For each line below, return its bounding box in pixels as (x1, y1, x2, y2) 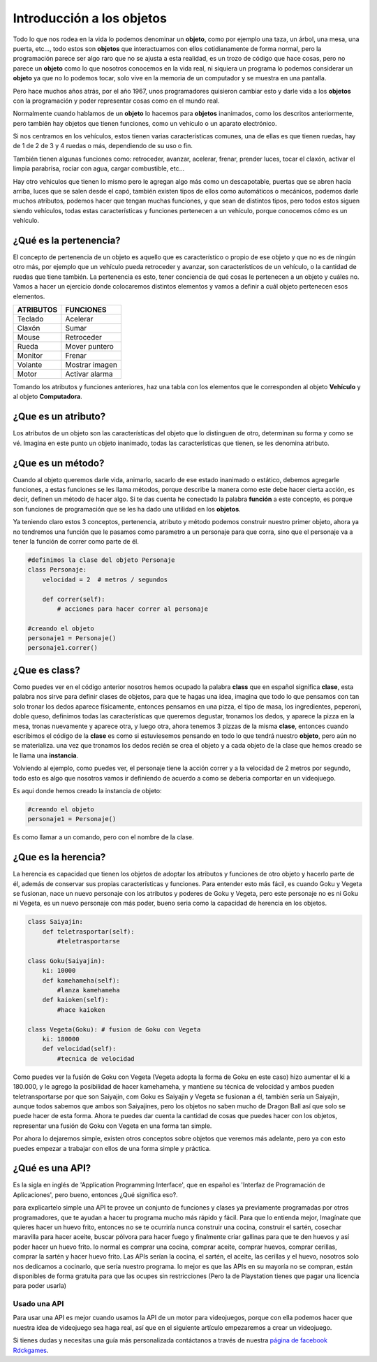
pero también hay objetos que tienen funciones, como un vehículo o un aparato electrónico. (13, 119, 277, 127)
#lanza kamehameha (57, 986, 120, 994)
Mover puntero (65, 342, 114, 352)
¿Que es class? (13, 664, 80, 676)
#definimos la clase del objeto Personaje (27, 556, 175, 564)
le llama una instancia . (13, 751, 79, 760)
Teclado (17, 314, 44, 324)
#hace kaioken (57, 1006, 105, 1013)
